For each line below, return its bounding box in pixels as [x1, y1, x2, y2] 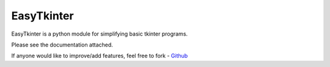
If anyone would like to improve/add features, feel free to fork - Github [11, 52, 188, 60]
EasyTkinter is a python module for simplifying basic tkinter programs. [11, 30, 188, 37]
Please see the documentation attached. [11, 41, 113, 48]
